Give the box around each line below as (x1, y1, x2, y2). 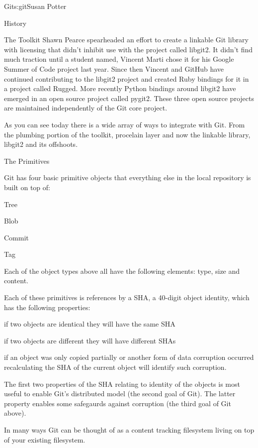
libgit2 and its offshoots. (4, 139, 78, 149)
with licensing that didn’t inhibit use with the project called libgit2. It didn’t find (4, 44, 253, 54)
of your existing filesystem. (4, 434, 86, 445)
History (4, 17, 27, 28)
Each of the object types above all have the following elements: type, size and (4, 265, 240, 276)
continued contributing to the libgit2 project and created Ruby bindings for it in (4, 73, 249, 84)
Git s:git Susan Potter (4, 1, 67, 11)
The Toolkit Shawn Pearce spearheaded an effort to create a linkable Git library (4, 34, 249, 45)
